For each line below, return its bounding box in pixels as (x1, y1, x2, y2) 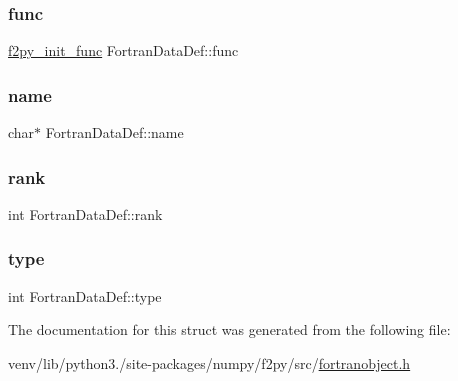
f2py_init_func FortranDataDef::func (8, 40, 239, 61)
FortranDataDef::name (45, 122, 184, 143)
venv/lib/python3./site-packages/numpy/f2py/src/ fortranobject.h (8, 352, 411, 373)
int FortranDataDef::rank (8, 203, 163, 224)
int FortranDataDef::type (8, 285, 162, 306)
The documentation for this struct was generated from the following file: (8, 319, 451, 340)
